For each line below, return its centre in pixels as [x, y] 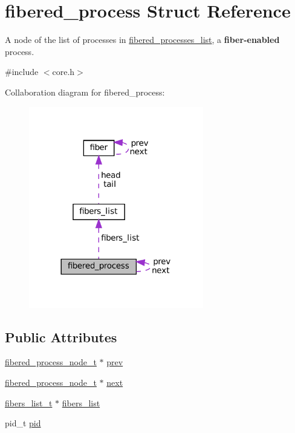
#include [22, 72]
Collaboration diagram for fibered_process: [85, 92]
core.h [63, 72]
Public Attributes [61, 337]
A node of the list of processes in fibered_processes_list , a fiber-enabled [142, 40]
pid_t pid [23, 423]
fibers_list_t [29, 402]
